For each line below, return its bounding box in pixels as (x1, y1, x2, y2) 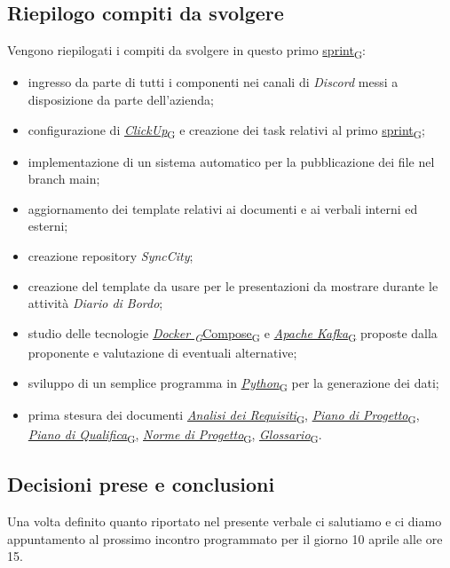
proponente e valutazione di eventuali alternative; (28, 343, 297, 361)
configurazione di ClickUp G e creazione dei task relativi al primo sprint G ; (28, 120, 425, 141)
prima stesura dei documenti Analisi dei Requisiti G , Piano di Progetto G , (28, 405, 420, 426)
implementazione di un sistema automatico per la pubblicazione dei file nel (28, 152, 435, 170)
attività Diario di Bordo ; (28, 294, 163, 312)
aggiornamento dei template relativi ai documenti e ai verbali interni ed (28, 199, 418, 217)
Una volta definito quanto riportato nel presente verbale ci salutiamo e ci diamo (7, 512, 442, 531)
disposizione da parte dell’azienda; (28, 90, 214, 108)
